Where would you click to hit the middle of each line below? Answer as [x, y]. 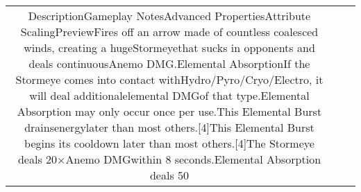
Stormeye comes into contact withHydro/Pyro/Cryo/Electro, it [169, 79]
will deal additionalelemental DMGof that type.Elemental [169, 95]
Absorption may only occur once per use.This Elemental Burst [169, 111]
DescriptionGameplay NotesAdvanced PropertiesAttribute [169, 16]
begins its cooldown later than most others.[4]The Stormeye [169, 143]
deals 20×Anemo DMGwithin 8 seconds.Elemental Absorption [169, 159]
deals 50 [169, 175]
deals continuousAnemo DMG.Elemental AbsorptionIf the [169, 63]
